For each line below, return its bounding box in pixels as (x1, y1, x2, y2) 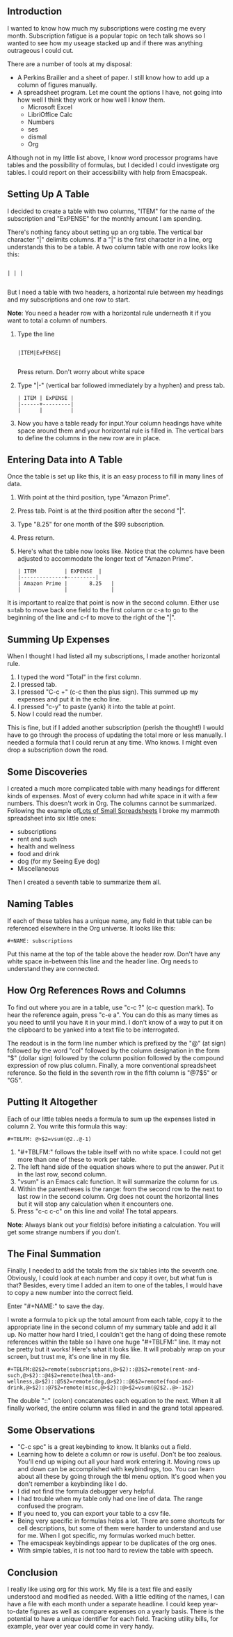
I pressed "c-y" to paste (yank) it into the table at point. (17, 703, 176, 711)
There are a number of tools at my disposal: (7, 59, 132, 68)
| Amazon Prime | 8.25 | (17, 580, 115, 587)
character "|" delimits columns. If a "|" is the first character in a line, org (7, 235, 213, 243)
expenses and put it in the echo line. (17, 695, 122, 704)
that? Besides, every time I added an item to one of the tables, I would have (7, 1281, 223, 1289)
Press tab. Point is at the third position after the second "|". (17, 506, 186, 515)
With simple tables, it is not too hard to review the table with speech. (17, 1546, 214, 1555)
